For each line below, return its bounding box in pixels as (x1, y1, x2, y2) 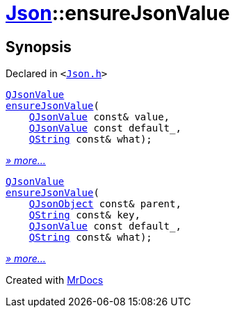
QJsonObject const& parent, (29, 198, 181, 210)
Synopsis (6, 38, 72, 56)
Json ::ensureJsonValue (6, 1, 230, 25)
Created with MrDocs (6, 274, 104, 287)
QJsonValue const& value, (29, 111, 170, 123)
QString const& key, (29, 209, 140, 221)
